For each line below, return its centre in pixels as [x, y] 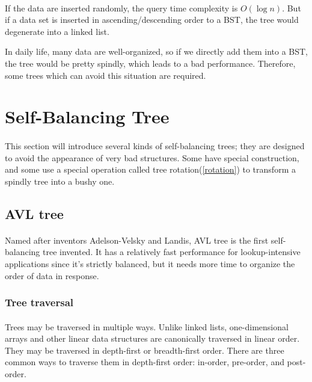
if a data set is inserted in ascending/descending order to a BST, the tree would [152, 20]
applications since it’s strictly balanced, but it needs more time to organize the [150, 264]
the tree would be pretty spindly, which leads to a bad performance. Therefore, [150, 63]
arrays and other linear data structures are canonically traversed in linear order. [152, 338]
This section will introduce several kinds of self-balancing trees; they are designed [155, 146]
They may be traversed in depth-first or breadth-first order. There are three [145, 350]
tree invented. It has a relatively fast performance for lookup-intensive [172, 252]
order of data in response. [52, 275]
